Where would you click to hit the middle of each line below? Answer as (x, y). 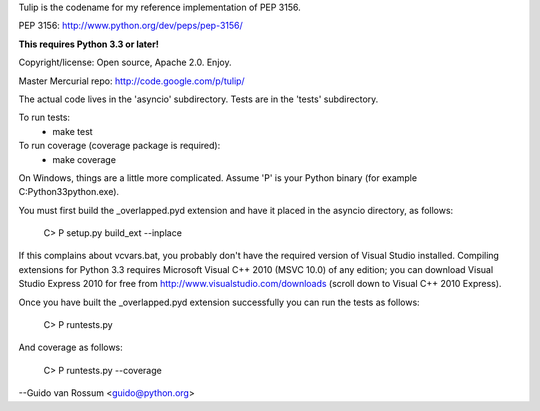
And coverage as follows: (71, 347)
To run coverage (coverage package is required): (119, 146)
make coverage (84, 159)
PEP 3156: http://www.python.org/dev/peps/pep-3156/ (131, 26)
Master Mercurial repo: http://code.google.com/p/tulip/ (131, 81)
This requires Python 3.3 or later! (88, 44)
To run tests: (44, 117)
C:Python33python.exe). (69, 192)
